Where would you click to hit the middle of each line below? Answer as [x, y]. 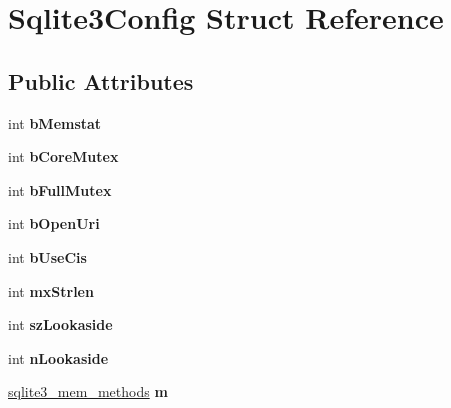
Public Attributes [101, 80]
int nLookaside [58, 357]
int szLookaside [60, 324]
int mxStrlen [51, 290]
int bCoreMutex [63, 156]
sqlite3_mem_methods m [88, 391]
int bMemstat [55, 122]
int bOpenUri [54, 223]
